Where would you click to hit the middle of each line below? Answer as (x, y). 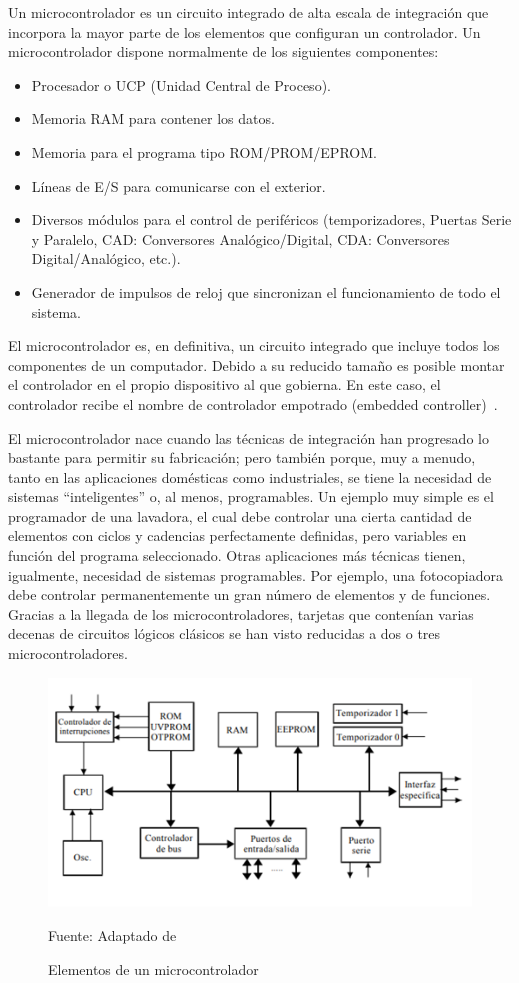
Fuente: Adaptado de (112, 935)
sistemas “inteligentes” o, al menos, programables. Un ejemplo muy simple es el (251, 496)
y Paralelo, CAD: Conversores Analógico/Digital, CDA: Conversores (240, 238)
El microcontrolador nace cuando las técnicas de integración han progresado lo (248, 437)
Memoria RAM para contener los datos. (153, 118)
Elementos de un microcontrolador (153, 968)
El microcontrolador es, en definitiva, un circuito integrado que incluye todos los (254, 345)
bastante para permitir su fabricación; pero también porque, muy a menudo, (242, 457)
